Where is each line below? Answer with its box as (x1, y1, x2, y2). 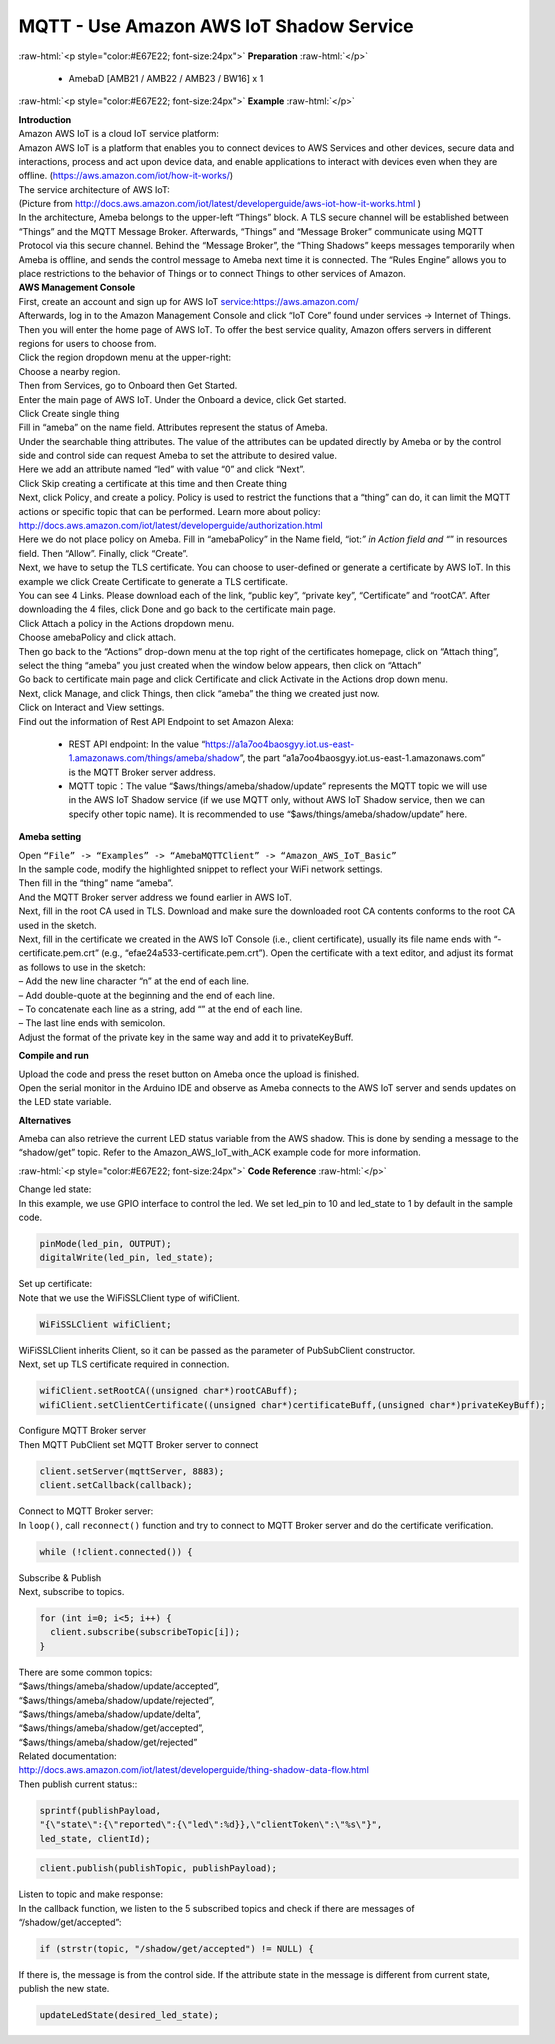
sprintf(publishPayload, (39, 1805, 162, 1816)
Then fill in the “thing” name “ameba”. (18, 877, 174, 889)
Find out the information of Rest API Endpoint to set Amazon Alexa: (18, 715, 294, 727)
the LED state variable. (18, 1096, 112, 1108)
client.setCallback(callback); (39, 1480, 194, 1491)
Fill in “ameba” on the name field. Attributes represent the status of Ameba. (18, 421, 329, 434)
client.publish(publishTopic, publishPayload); (39, 1863, 277, 1874)
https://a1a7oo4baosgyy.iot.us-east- (205, 738, 355, 750)
